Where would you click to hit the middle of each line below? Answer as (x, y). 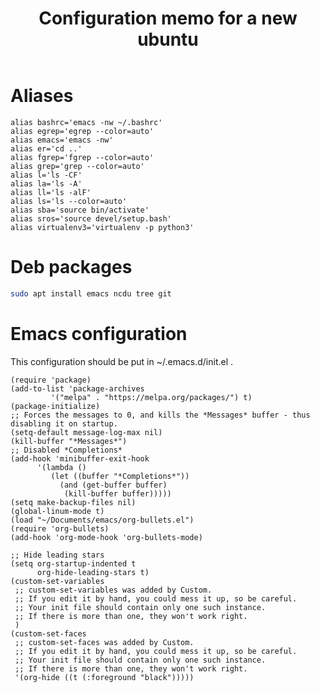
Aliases (42, 96)
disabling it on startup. (64, 423)
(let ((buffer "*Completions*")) (120, 476)
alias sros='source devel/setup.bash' (91, 218)
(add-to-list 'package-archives (77, 388)
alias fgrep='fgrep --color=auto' (82, 157)
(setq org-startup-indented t (73, 563)
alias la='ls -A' (46, 183)
